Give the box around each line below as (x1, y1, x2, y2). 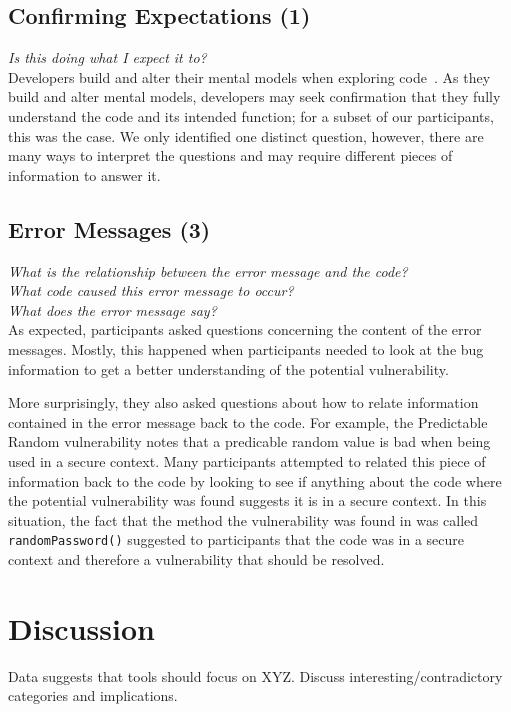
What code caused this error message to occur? (8, 280, 294, 301)
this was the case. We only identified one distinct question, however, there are (8, 125, 484, 146)
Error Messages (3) (8, 213, 211, 244)
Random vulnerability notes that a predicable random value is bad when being (8, 431, 491, 452)
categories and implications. (8, 685, 178, 706)
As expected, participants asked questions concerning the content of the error (8, 319, 482, 340)
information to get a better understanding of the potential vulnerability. (8, 358, 449, 379)
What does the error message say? (8, 299, 217, 320)
